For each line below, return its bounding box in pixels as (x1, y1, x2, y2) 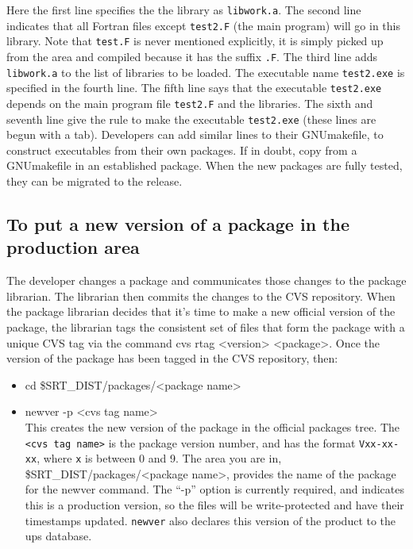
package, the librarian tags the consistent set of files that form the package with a (6, 319, 405, 335)
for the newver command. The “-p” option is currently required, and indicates (25, 481, 404, 497)
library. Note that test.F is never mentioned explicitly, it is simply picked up (6, 33, 384, 49)
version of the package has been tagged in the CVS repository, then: (6, 350, 338, 367)
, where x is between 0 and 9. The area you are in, (37, 450, 282, 466)
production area (6, 235, 140, 259)
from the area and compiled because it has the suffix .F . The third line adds (6, 48, 378, 64)
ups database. (25, 528, 92, 544)
